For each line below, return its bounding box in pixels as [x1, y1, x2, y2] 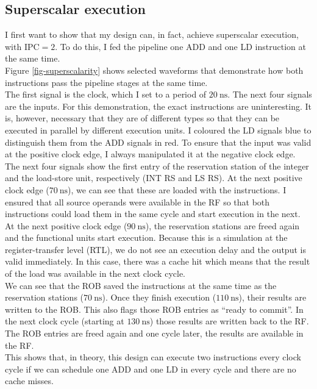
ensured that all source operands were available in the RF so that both [5, 195, 270, 208]
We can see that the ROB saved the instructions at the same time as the [5, 279, 277, 291]
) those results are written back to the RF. [149, 315, 309, 327]
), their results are [238, 291, 307, 304]
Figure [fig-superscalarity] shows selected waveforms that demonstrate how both [5, 63, 304, 76]
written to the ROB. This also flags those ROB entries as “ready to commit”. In [5, 302, 304, 315]
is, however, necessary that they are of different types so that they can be [5, 112, 280, 124]
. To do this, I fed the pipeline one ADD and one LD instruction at [55, 40, 306, 52]
